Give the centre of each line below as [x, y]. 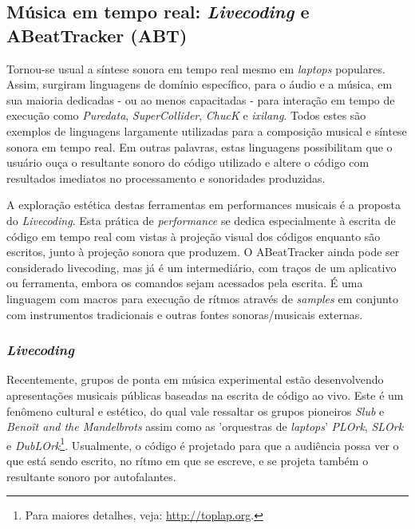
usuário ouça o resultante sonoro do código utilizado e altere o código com [188, 162]
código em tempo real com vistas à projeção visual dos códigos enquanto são [194, 236]
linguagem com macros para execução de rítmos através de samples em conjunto [202, 298]
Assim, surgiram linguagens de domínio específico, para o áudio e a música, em [200, 84]
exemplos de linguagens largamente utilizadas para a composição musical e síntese [207, 130]
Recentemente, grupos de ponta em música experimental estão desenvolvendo [195, 379]
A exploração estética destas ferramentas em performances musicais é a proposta [204, 205]
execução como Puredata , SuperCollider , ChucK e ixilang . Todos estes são [186, 115]
